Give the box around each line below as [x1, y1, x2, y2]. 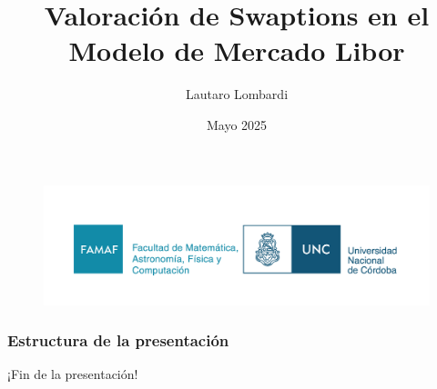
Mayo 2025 [206, 115, 268, 134]
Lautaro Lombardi [185, 85, 289, 104]
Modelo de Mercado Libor [68, 32, 405, 69]
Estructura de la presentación [7, 329, 229, 352]
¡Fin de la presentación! [7, 364, 138, 384]
